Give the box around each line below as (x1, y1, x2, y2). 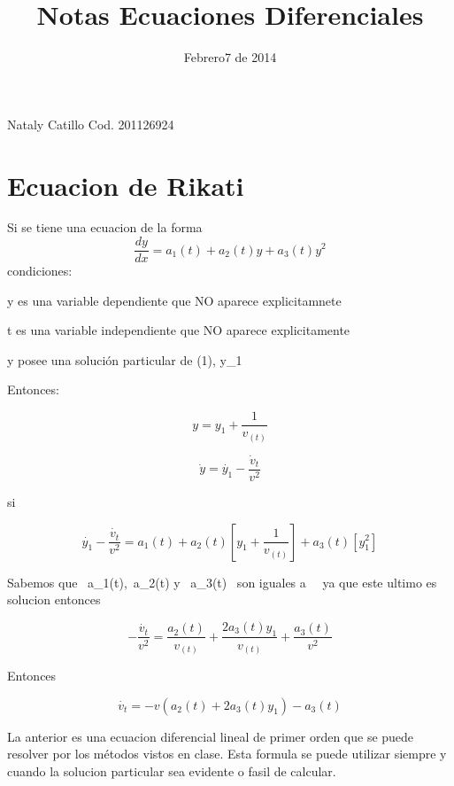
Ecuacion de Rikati (7, 167, 244, 203)
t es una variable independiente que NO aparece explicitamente (7, 321, 350, 339)
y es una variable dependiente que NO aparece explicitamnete (7, 291, 342, 309)
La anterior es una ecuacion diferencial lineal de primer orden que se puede (7, 727, 414, 745)
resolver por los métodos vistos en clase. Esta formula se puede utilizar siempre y (7, 744, 447, 763)
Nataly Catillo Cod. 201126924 (7, 114, 174, 133)
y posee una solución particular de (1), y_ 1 (7, 350, 242, 369)
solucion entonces (7, 590, 101, 609)
